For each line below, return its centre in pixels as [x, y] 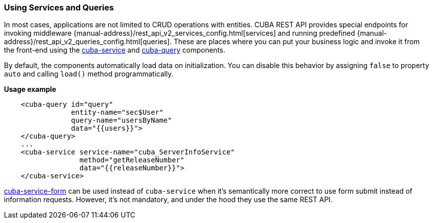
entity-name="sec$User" [117, 112]
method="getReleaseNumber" [132, 160]
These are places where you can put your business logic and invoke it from [297, 42]
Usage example [30, 89]
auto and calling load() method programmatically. [89, 74]
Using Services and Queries [59, 7]
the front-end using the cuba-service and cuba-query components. [115, 50]
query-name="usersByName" [121, 120]
